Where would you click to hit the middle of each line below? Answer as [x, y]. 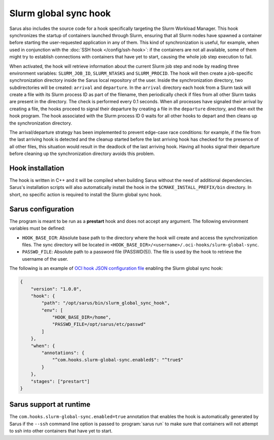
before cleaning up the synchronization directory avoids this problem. [82, 154]
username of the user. [45, 259]
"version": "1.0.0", [56, 289]
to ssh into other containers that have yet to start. [61, 431]
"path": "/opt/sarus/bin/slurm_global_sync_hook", [106, 303]
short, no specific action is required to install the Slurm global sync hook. [85, 194]
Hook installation [37, 168]
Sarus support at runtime [50, 405]
